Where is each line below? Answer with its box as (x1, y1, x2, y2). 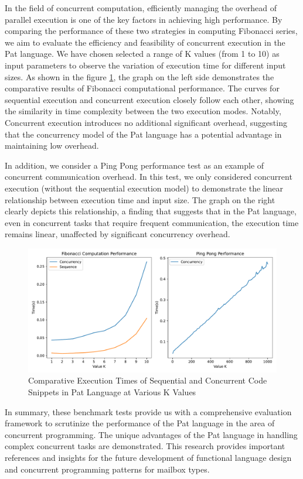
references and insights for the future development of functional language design (5, 451, 292, 464)
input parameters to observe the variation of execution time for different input (5, 59, 286, 71)
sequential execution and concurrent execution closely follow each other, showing (5, 93, 294, 105)
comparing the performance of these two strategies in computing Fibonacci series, (5, 25, 298, 37)
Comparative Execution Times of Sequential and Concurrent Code (28, 374, 267, 386)
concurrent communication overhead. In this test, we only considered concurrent (5, 170, 292, 183)
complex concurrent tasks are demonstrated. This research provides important (5, 440, 285, 452)
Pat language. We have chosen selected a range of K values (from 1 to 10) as (5, 47, 280, 60)
